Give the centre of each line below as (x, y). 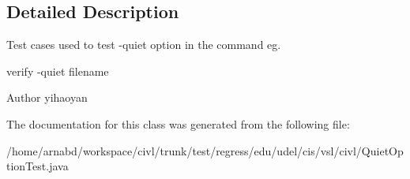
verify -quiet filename (58, 71)
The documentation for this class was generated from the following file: (178, 123)
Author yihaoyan (47, 97)
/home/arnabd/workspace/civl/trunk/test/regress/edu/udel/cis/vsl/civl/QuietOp (205, 150)
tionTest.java (38, 166)
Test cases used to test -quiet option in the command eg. (144, 45)
